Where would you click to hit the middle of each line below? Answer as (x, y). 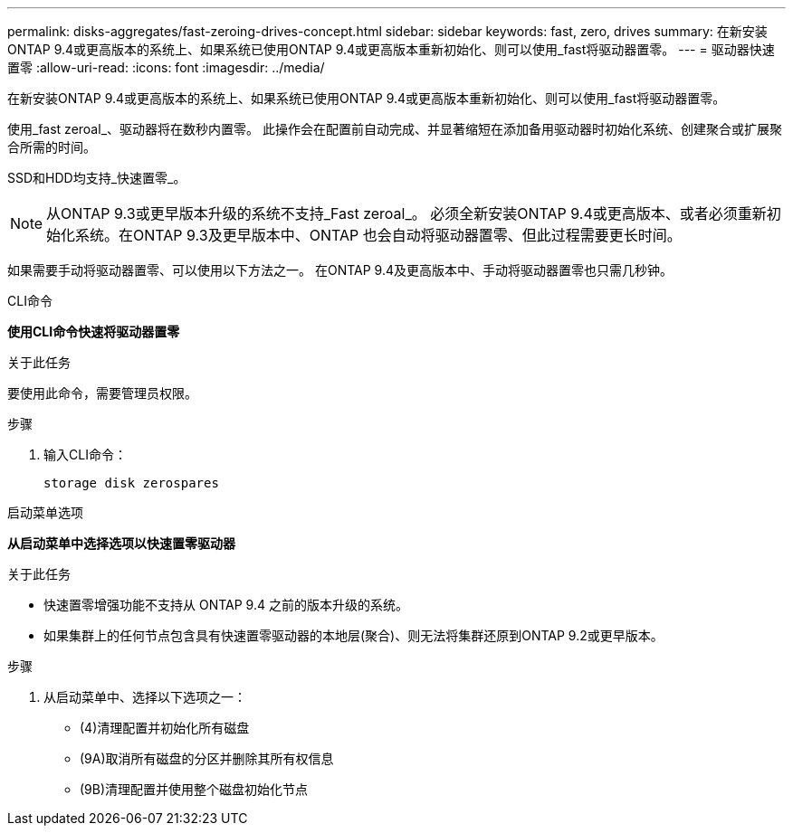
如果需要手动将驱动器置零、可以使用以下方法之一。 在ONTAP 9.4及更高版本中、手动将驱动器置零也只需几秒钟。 (340, 270)
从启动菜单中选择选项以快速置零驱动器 (121, 543)
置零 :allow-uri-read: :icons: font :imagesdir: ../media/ (166, 67)
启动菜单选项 (45, 512)
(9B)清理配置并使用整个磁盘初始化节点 (194, 789)
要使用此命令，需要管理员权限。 (102, 393)
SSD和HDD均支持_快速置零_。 (97, 178)
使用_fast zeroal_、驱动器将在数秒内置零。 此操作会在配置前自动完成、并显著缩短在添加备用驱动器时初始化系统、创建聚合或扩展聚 (395, 129)
